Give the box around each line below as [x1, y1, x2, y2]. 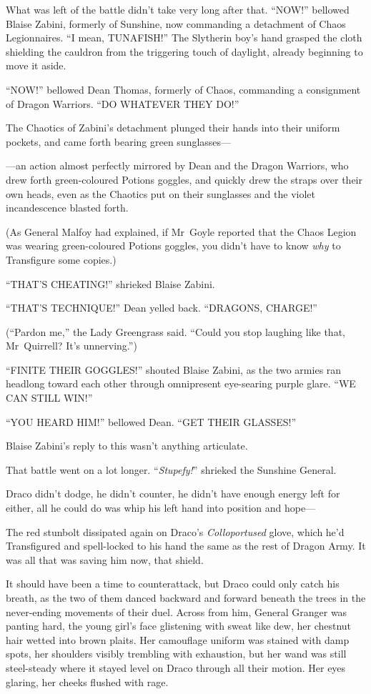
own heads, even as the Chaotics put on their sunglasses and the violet [6, 186, 315, 201]
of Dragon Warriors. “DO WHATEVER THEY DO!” [6, 96, 239, 111]
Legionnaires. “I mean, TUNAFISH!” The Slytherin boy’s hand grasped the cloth [6, 30, 362, 45]
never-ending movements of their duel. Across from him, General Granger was [6, 604, 347, 619]
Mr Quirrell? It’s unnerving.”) [6, 338, 137, 353]
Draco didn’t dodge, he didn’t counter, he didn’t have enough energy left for [6, 486, 340, 501]
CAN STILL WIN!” [6, 390, 93, 405]
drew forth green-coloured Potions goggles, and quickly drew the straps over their [6, 172, 362, 187]
